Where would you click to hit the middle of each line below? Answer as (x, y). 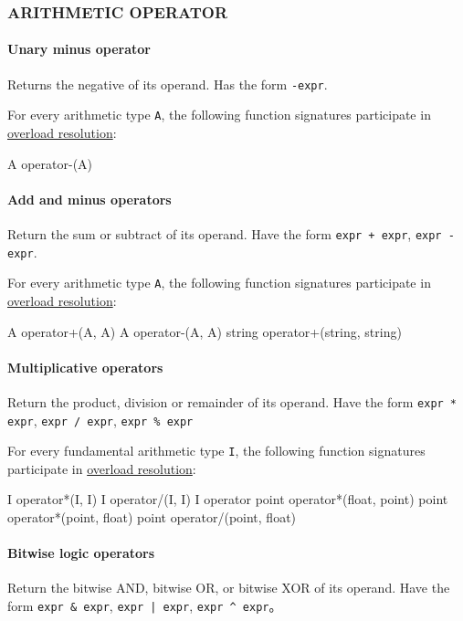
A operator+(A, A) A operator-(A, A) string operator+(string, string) (205, 331)
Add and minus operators (89, 199)
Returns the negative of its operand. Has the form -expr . (168, 84)
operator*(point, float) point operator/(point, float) (152, 517)
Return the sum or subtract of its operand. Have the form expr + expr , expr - (231, 233)
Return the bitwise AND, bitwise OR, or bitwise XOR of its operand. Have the (229, 588)
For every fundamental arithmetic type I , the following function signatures (216, 451)
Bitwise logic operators (81, 553)
